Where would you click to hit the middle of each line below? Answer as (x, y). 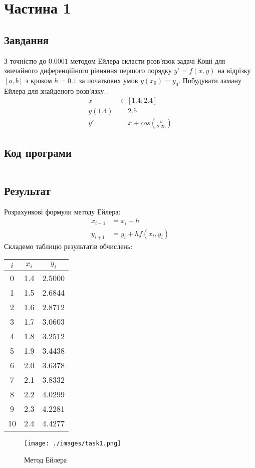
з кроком (39, 80)
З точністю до (25, 60)
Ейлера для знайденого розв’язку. (55, 90)
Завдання (27, 39)
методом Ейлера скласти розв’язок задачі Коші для (148, 60)
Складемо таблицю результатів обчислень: (68, 246)
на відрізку (234, 70)
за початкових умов (108, 80)
